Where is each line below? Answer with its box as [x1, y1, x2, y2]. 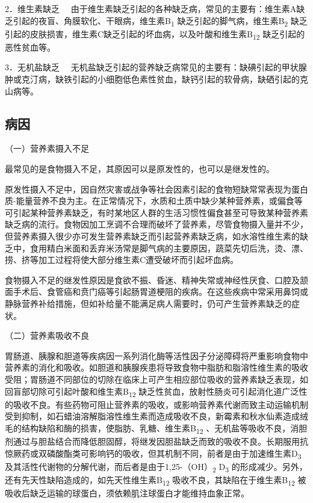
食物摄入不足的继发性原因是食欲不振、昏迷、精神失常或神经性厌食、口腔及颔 [5, 273, 308, 286]
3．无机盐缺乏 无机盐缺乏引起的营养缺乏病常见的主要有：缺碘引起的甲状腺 [5, 61, 307, 73]
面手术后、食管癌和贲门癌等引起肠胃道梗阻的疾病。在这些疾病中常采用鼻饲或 [5, 285, 308, 298]
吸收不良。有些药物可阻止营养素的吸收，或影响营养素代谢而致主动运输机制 [13, 398, 308, 410]
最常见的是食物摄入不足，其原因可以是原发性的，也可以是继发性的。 [5, 162, 274, 175]
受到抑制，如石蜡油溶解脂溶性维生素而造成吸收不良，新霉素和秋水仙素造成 [5, 410, 300, 422]
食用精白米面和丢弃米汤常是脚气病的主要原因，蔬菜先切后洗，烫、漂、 [29, 241, 308, 254]
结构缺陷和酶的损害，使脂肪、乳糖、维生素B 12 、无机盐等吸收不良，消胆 [21, 421, 308, 436]
